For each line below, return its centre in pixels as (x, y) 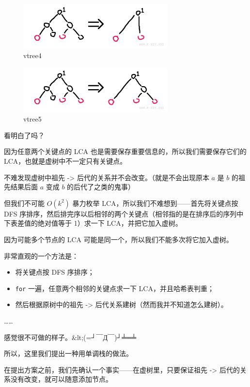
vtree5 (32, 119)
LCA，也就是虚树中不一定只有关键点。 (65, 161)
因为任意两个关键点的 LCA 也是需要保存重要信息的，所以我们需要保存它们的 (125, 151)
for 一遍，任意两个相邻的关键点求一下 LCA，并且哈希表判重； (115, 288)
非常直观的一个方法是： (41, 255)
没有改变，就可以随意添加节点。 (61, 379)
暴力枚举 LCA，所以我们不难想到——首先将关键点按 (155, 203)
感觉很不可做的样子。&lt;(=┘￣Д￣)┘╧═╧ (70, 337)
